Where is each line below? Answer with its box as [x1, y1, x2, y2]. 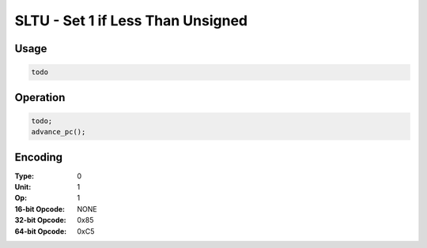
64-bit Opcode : [14, 226, 67, 236]
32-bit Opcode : [14, 216, 66, 225]
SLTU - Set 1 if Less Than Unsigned [14, 12, 248, 29]
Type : [14, 171, 35, 181]
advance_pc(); [31, 127, 86, 137]
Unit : [14, 182, 32, 192]
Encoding [14, 150, 63, 163]
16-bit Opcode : [14, 204, 66, 213]
